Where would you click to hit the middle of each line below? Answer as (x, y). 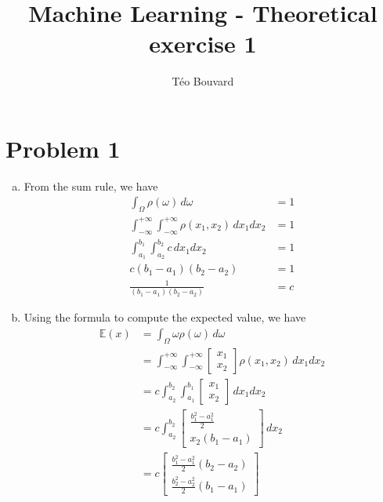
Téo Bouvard (203, 81)
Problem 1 (63, 148)
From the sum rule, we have (91, 186)
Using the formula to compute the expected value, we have (165, 317)
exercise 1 (203, 44)
